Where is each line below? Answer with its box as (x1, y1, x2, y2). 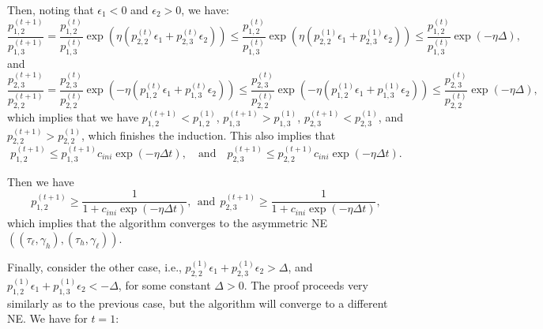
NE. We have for (7, 310, 88, 327)
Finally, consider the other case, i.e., (7, 258, 182, 275)
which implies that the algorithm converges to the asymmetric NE (7, 215, 327, 231)
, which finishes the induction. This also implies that (81, 126, 336, 143)
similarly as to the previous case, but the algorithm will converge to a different (7, 294, 388, 311)
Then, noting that (7, 2, 94, 17)
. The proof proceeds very (243, 276, 368, 293)
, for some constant (118, 276, 211, 293)
